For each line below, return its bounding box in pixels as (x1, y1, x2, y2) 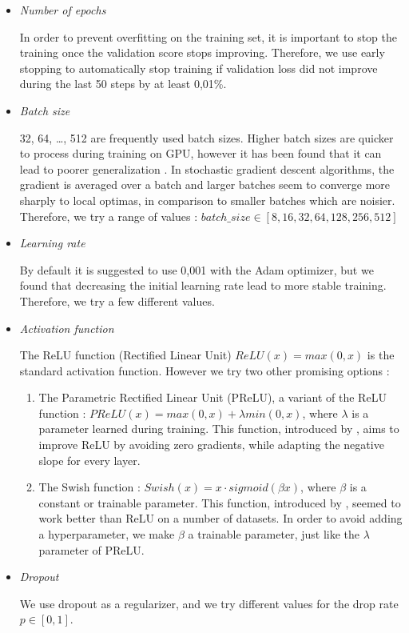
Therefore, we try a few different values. (19, 292, 215, 309)
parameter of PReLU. (38, 541, 145, 558)
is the (367, 347, 395, 363)
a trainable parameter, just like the (188, 526, 360, 543)
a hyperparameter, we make (38, 526, 175, 543)
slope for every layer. (38, 451, 141, 468)
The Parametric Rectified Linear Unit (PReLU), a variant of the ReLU (38, 389, 387, 406)
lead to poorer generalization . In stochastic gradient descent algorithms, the (19, 160, 395, 177)
